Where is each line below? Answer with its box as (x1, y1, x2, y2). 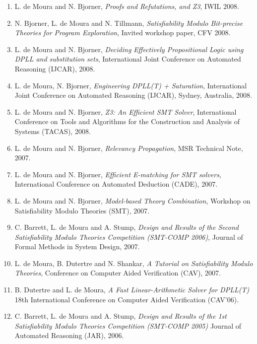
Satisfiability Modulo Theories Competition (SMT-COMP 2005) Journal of (14, 320, 242, 331)
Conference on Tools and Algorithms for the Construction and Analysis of (14, 116, 240, 127)
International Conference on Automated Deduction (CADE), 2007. (14, 179, 218, 189)
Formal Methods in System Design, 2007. (14, 241, 140, 252)
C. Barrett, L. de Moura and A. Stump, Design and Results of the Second (14, 222, 239, 232)
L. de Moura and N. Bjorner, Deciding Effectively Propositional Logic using (14, 44, 244, 54)
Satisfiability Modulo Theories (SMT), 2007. (14, 205, 150, 215)
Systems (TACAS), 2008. (14, 126, 91, 136)
